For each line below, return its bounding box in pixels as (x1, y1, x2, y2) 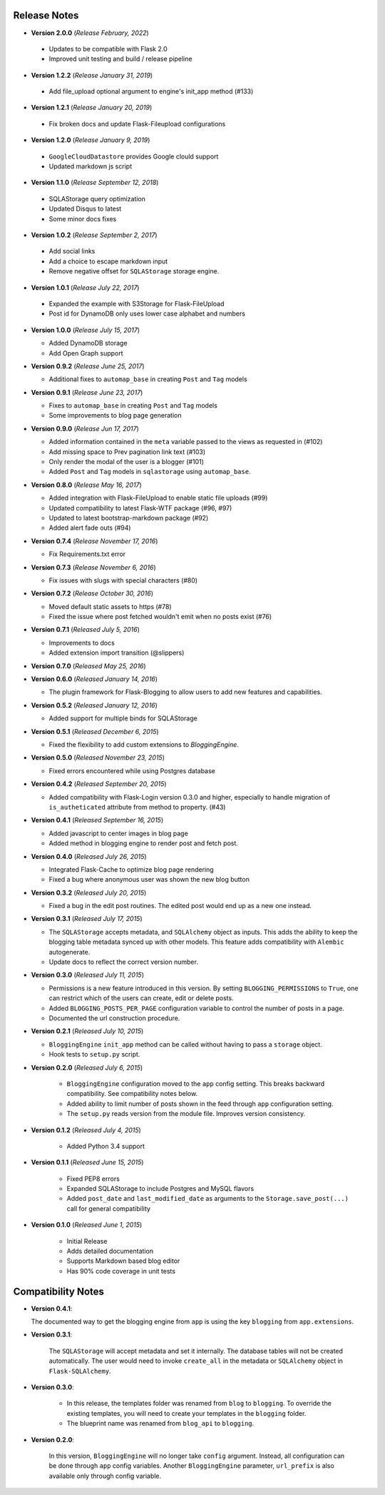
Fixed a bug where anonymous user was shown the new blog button (48, 875, 250, 884)
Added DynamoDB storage (48, 339, 128, 348)
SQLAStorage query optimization (48, 194, 146, 203)
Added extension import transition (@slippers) (48, 648, 185, 657)
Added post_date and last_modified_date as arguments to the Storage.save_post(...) (66, 1194, 349, 1203)
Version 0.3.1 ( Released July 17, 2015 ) (31, 915, 143, 923)
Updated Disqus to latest (48, 204, 122, 213)
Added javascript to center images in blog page (48, 829, 188, 837)
